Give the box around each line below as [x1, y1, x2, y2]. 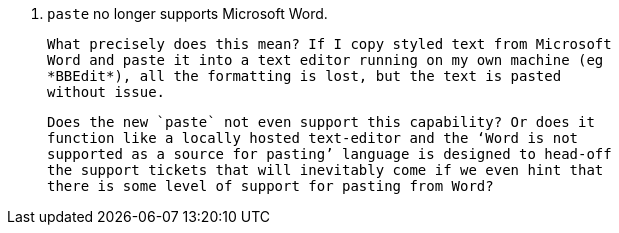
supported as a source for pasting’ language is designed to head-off [47, 146, 612, 162]
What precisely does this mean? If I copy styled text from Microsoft [47, 36, 612, 52]
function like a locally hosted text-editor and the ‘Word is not [47, 130, 579, 146]
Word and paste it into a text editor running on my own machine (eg [47, 52, 604, 68]
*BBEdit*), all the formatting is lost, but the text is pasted [47, 68, 562, 84]
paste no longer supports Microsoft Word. [47, 5, 328, 22]
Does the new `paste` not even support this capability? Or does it [47, 114, 595, 130]
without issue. [47, 84, 166, 100]
